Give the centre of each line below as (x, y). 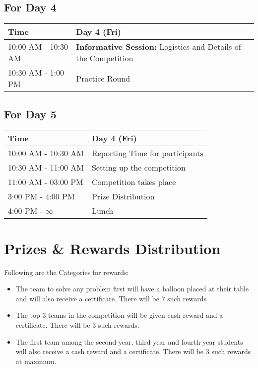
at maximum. (36, 361)
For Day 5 (30, 114)
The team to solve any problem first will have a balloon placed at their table (132, 289)
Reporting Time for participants (147, 153)
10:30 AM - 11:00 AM (46, 168)
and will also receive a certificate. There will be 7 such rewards (111, 298)
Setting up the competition (138, 168)
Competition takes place (134, 182)
